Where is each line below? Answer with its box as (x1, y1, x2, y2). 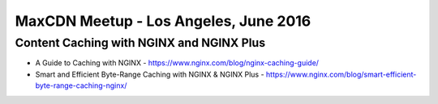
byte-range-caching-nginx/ (35, 81, 127, 90)
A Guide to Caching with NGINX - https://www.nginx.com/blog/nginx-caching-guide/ (35, 58, 320, 68)
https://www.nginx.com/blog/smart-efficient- (265, 69, 417, 79)
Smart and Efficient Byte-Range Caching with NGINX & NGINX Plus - (35, 69, 264, 79)
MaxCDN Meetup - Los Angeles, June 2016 (15, 12, 311, 30)
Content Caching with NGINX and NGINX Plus (15, 35, 266, 50)
